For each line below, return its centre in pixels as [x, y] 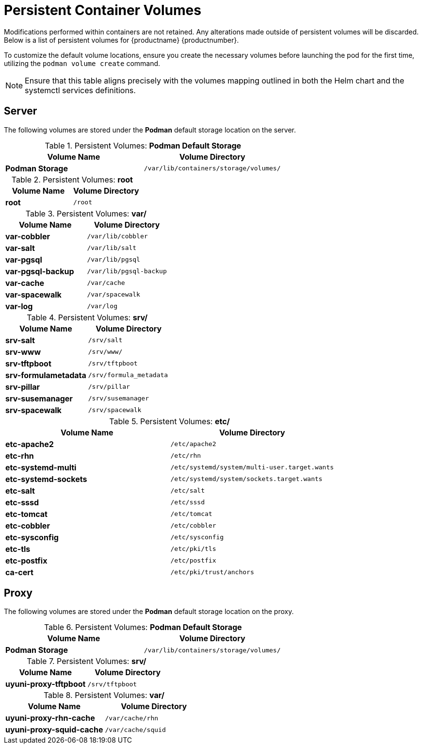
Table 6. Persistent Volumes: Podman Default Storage [143, 627]
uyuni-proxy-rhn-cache [50, 718]
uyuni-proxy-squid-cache [54, 730]
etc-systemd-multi [41, 467]
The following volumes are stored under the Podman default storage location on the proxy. [149, 612]
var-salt [20, 248]
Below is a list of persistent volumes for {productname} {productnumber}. [122, 40]
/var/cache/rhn [132, 718]
